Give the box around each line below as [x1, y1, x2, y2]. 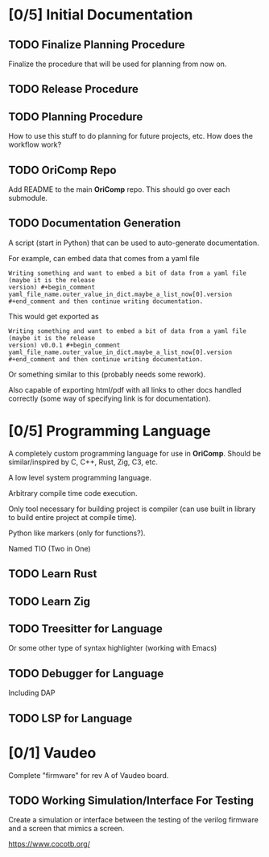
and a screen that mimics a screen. [8, 824, 125, 834]
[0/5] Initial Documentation [8, 6, 193, 24]
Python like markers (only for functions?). [8, 528, 146, 538]
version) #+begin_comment [8, 283, 95, 291]
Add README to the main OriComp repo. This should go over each [8, 185, 231, 194]
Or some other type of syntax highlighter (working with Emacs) [8, 643, 217, 653]
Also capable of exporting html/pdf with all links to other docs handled [8, 385, 242, 394]
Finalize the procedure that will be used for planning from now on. [8, 59, 227, 69]
